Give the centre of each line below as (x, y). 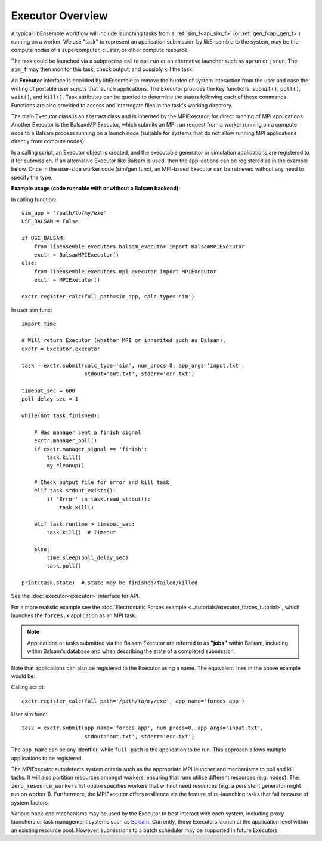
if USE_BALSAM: (44, 238)
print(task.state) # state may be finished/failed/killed (110, 583)
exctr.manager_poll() (66, 441)
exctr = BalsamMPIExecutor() (76, 255)
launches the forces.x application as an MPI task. (74, 615)
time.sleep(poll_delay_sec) (88, 557)
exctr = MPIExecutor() (67, 280)
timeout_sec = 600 (49, 390)
